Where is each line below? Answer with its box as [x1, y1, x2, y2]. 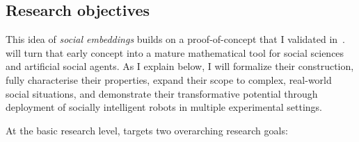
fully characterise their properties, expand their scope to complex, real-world [6, 72, 332, 87]
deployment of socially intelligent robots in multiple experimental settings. [6, 100, 323, 114]
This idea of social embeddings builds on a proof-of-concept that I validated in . [6, 32, 345, 46]
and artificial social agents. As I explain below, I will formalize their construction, [6, 59, 354, 73]
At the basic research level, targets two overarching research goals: [6, 123, 288, 137]
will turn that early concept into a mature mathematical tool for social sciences [6, 45, 344, 60]
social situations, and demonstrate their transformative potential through [6, 86, 318, 100]
